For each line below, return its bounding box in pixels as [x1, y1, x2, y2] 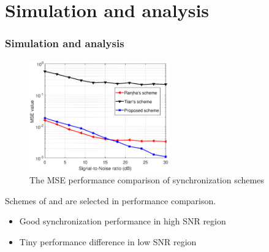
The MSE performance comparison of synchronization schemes [29, 174, 264, 186]
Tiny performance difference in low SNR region [19, 235, 197, 248]
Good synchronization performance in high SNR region [19, 215, 226, 227]
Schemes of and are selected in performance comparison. [5, 194, 216, 207]
